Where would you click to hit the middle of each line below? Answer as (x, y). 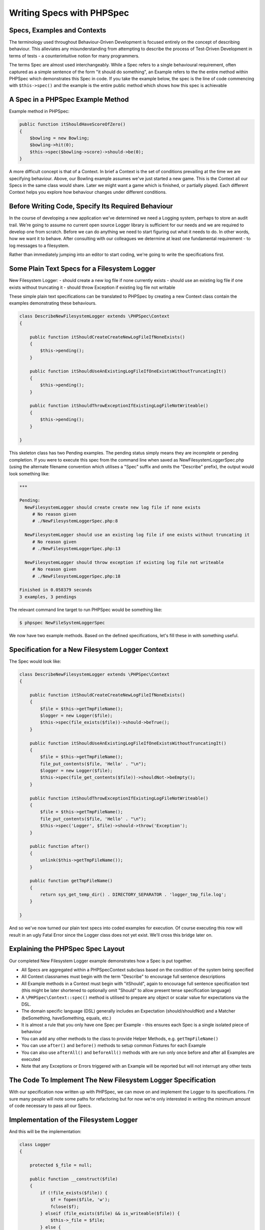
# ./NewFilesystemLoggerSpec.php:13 (76, 549)
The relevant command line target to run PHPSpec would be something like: (86, 610)
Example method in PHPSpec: (39, 111)
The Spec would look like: (35, 661)
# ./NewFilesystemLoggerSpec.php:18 (76, 576)
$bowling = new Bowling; (60, 138)
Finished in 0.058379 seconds (56, 590)
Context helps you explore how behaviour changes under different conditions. (88, 192)
